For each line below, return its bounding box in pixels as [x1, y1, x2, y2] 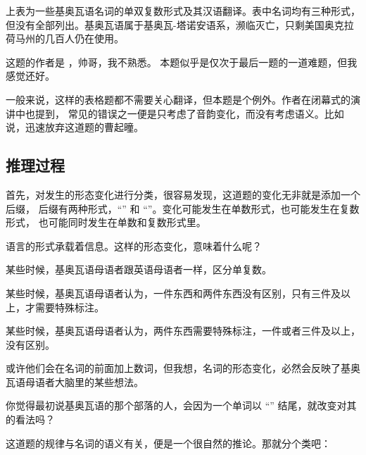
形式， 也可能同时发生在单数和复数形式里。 [6, 215, 206, 230]
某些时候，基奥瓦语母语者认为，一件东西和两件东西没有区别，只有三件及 [6, 285, 341, 300]
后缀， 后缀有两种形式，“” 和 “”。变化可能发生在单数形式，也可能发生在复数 [6, 201, 360, 216]
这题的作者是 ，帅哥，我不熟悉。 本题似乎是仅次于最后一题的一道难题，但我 [6, 54, 358, 69]
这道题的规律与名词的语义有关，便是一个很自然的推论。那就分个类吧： [6, 435, 331, 450]
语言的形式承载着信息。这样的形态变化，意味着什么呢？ [6, 238, 262, 253]
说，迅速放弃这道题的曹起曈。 [6, 120, 144, 135]
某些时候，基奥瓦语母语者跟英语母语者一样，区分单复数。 [6, 262, 272, 277]
